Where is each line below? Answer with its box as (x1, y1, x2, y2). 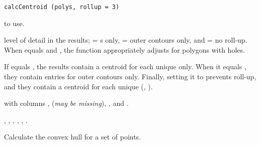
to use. (4, 18, 25, 28)
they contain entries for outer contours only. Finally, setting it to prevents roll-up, (4, 71, 256, 82)
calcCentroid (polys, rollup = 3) (4, 4, 120, 11)
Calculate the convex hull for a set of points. (4, 131, 141, 142)
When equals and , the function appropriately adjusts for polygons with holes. (4, 44, 245, 55)
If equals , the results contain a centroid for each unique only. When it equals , (4, 61, 246, 72)
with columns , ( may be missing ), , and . (4, 98, 129, 108)
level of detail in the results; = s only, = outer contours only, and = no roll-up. (4, 35, 247, 45)
